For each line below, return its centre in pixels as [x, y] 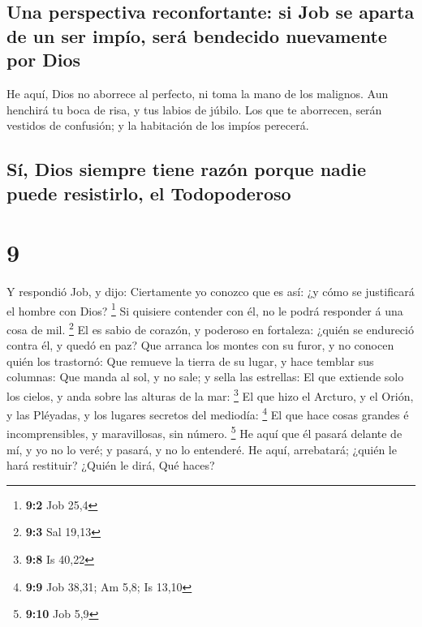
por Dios [43, 60]
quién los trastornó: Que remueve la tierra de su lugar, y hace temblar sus [190, 361]
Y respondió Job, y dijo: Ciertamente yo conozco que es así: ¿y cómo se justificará [211, 292]
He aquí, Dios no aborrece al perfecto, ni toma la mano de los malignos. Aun [198, 93]
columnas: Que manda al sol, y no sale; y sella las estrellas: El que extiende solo [205, 377]
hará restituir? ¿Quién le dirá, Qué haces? [111, 465]
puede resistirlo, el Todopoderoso [149, 193]
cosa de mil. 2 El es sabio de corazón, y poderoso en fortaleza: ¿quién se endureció [210, 328]
